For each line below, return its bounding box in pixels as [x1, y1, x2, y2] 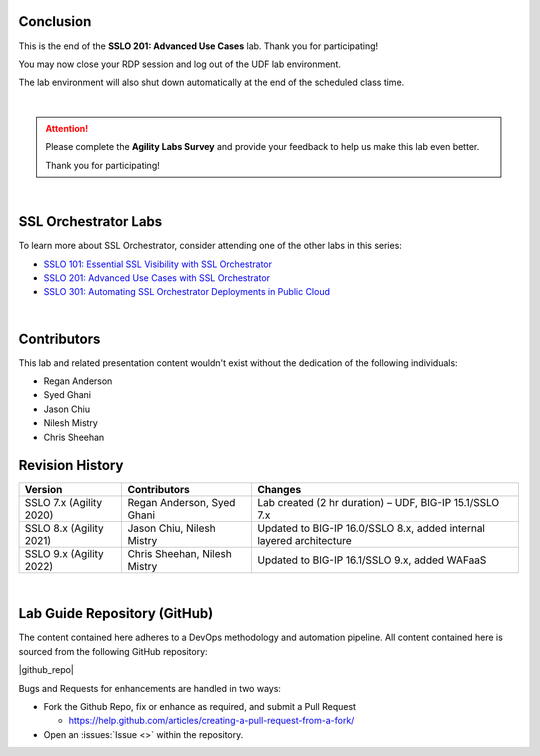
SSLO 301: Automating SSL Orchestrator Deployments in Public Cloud [43, 286, 330, 298]
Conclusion [18, 13, 92, 30]
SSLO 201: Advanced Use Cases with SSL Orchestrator [43, 271, 270, 284]
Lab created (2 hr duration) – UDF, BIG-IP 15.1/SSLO [256, 496, 500, 510]
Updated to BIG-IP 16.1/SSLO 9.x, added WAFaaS [256, 553, 487, 567]
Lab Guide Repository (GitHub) [18, 605, 214, 622]
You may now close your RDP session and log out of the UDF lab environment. [18, 58, 342, 70]
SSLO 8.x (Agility [24, 521, 104, 535]
